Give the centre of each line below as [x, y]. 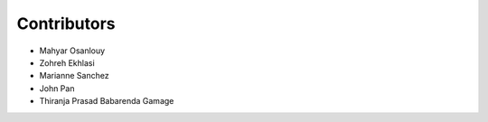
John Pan [57, 88]
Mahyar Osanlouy [72, 51]
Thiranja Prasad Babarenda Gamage [107, 101]
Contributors [66, 23]
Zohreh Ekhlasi [67, 62]
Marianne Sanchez [74, 76]
